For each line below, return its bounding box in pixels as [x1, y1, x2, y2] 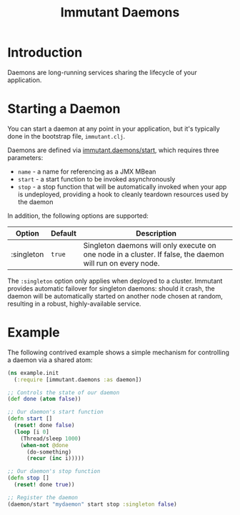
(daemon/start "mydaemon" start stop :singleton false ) [7, 501, 177, 508]
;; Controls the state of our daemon [7, 389, 120, 396]
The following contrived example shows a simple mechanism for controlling [7, 348, 230, 356]
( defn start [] [7, 415, 53, 422]
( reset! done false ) [14, 422, 75, 429]
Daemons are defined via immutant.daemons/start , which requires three [7, 146, 219, 154]
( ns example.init [7, 369, 59, 376]
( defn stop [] [7, 474, 50, 482]
